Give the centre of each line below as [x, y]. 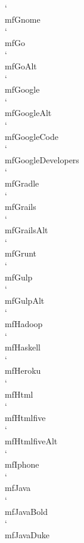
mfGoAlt [21, 65]
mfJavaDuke [27, 534]
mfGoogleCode [32, 136]
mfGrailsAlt [27, 230]
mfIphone [22, 464]
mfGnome [23, 19]
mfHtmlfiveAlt [31, 440]
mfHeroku [23, 370]
